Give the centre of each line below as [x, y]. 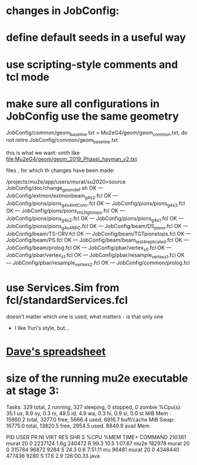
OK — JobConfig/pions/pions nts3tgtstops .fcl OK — [65, 211]
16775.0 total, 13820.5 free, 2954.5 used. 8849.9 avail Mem [78, 426]
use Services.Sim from [63, 288]
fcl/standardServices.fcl [67, 301]
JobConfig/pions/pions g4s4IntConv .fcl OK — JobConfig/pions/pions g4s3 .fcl [96, 204]
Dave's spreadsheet [56, 352]
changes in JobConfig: [63, 11]
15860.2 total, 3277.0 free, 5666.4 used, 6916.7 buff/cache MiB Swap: [90, 420]
